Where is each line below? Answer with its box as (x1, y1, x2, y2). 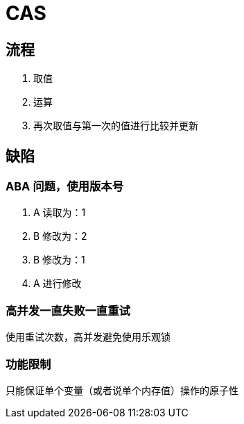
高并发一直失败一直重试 (6, 303, 130, 318)
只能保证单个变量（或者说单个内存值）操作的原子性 (6, 384, 238, 396)
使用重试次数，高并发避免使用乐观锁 (6, 331, 171, 343)
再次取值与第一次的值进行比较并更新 (33, 120, 198, 132)
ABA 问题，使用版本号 (6, 179, 123, 194)
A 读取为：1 (33, 206, 86, 219)
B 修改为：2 (33, 230, 87, 243)
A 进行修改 (33, 277, 82, 290)
